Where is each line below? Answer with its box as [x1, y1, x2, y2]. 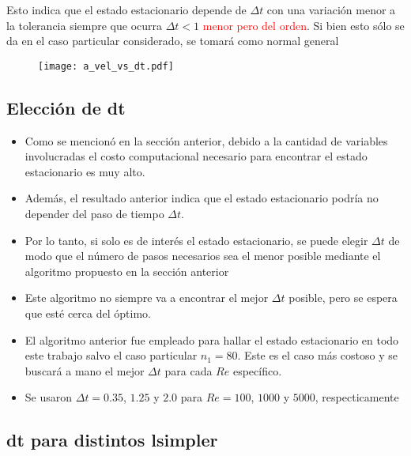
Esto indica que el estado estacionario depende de [6, 2, 247, 17]
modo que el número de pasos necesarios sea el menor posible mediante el [25, 247, 381, 264]
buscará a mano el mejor [25, 362, 145, 379]
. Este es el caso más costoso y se [237, 347, 398, 364]
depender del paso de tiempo [25, 205, 164, 222]
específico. [232, 362, 282, 379]
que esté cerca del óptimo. [25, 304, 151, 321]
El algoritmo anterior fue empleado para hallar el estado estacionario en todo [25, 331, 399, 348]
